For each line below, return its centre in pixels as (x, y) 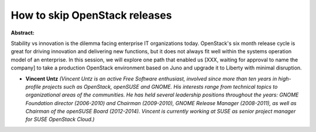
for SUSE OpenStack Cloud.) (60, 119)
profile (33, 86)
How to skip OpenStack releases (91, 15)
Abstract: (23, 33)
